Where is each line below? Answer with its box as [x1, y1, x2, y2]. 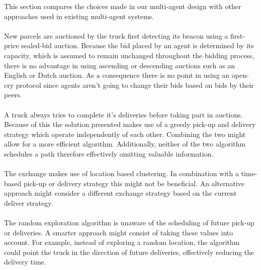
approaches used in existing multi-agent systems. [4, 11, 154, 21]
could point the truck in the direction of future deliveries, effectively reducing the [4, 246, 254, 257]
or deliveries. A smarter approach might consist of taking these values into [4, 227, 233, 237]
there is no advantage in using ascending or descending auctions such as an [4, 60, 235, 70]
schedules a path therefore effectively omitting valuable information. [4, 148, 214, 159]
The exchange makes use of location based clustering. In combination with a [4, 168, 239, 179]
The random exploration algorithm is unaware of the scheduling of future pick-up [4, 217, 254, 228]
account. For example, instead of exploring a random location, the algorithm [4, 237, 240, 247]
